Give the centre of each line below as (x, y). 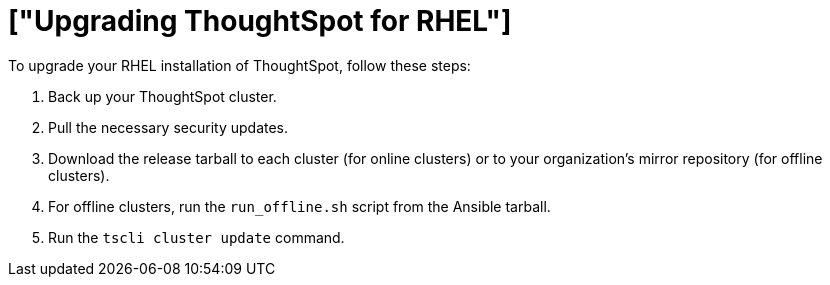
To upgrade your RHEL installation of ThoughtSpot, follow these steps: (239, 65)
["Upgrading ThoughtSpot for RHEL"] (260, 21)
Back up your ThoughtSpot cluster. (162, 96)
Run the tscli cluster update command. (196, 237)
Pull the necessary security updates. (168, 127)
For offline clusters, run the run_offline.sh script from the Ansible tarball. (299, 206)
